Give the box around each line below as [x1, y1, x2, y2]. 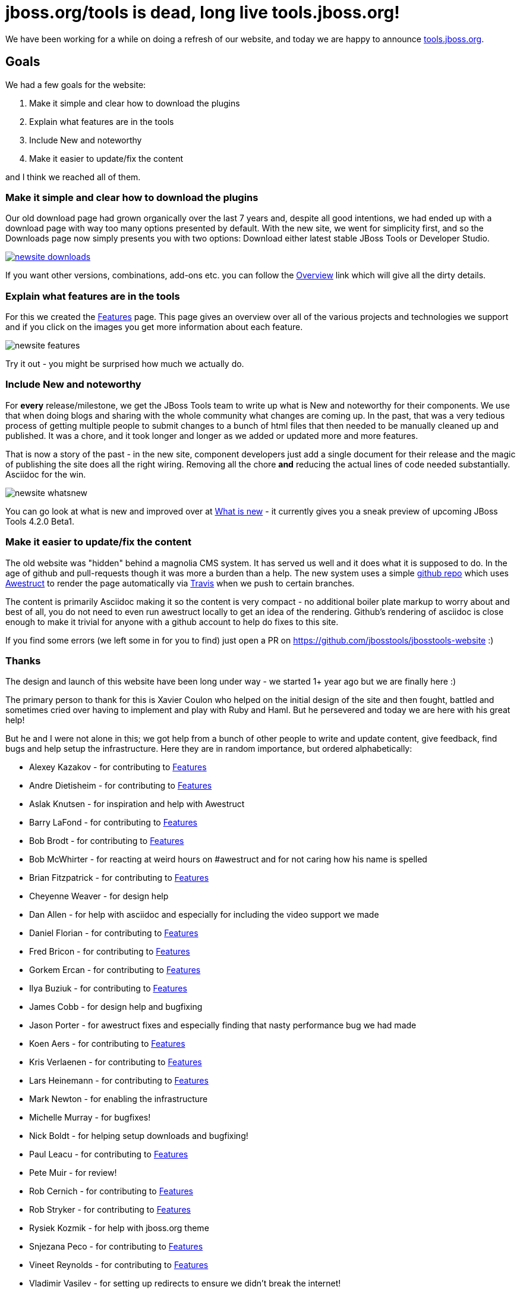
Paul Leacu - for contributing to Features [29, 1149, 188, 1160]
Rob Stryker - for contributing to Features [29, 1204, 191, 1215]
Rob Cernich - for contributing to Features [29, 1186, 193, 1197]
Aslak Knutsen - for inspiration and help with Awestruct [29, 799, 245, 809]
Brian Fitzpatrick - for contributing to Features [29, 873, 209, 883]
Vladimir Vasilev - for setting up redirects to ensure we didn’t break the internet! [29, 1278, 341, 1289]
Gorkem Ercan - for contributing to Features [29, 965, 201, 975]
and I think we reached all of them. [5, 171, 141, 182]
